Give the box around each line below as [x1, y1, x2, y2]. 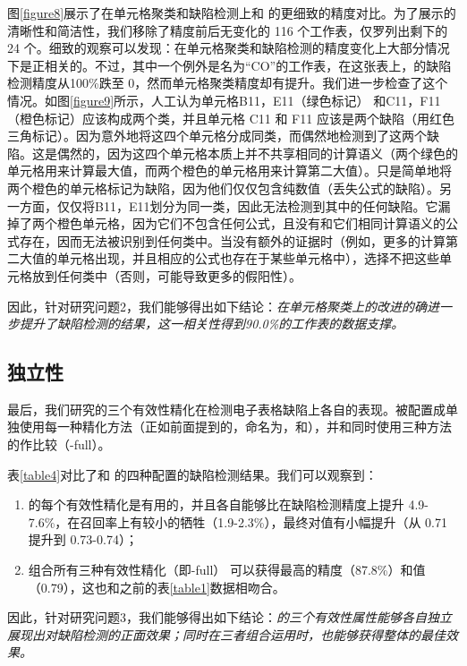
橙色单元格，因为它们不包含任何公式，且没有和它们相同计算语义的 [56, 214, 446, 233]
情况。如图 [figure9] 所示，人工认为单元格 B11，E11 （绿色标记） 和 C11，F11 [7, 90, 441, 109]
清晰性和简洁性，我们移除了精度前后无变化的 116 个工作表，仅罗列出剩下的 [7, 21, 448, 39]
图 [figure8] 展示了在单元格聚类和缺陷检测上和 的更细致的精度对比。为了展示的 [7, 4, 456, 21]
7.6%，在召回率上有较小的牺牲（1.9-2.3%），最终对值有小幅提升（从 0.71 [28, 512, 448, 531]
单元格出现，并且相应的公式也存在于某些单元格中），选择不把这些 [56, 249, 439, 268]
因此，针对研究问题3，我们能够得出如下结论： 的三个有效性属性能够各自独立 [7, 608, 452, 627]
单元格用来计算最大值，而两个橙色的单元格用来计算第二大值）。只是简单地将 [7, 161, 452, 180]
